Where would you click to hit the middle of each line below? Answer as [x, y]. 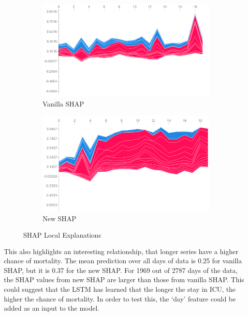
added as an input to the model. [52, 308]
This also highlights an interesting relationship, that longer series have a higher [121, 251]
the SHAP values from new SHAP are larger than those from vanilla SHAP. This [124, 279]
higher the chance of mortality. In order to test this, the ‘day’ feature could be [120, 298]
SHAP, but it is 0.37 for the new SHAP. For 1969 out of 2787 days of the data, [121, 270]
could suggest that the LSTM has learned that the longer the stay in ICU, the [120, 289]
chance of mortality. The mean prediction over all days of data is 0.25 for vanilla [123, 261]
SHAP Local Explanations [62, 235]
